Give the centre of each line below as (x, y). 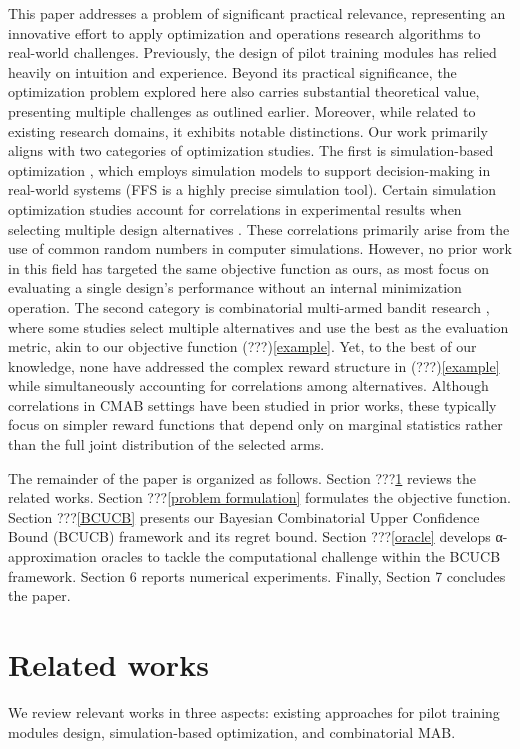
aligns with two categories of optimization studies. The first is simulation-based (251, 150)
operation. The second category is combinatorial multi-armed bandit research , (249, 306)
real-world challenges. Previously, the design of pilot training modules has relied (252, 52)
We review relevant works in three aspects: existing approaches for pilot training (254, 711)
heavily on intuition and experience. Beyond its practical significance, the (232, 71)
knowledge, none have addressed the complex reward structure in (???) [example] (254, 365)
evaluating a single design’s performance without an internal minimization (235, 287)
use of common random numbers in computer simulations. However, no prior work (260, 248)
